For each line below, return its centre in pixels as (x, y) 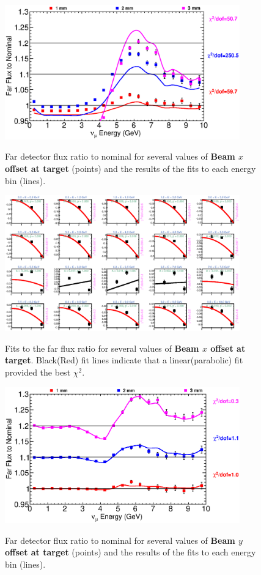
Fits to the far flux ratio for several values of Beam (102, 348)
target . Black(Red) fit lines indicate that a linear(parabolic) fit (124, 360)
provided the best (38, 372)
